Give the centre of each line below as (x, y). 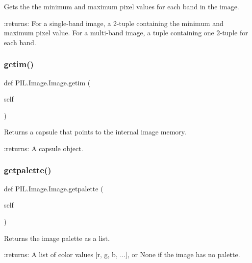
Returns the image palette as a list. (57, 238)
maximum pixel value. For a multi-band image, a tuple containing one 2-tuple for (126, 33)
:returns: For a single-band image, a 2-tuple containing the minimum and (114, 23)
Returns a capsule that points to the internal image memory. (95, 132)
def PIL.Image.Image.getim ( (47, 82)
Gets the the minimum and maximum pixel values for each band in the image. (122, 6)
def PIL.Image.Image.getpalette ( (54, 188)
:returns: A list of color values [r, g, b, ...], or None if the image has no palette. (122, 254)
